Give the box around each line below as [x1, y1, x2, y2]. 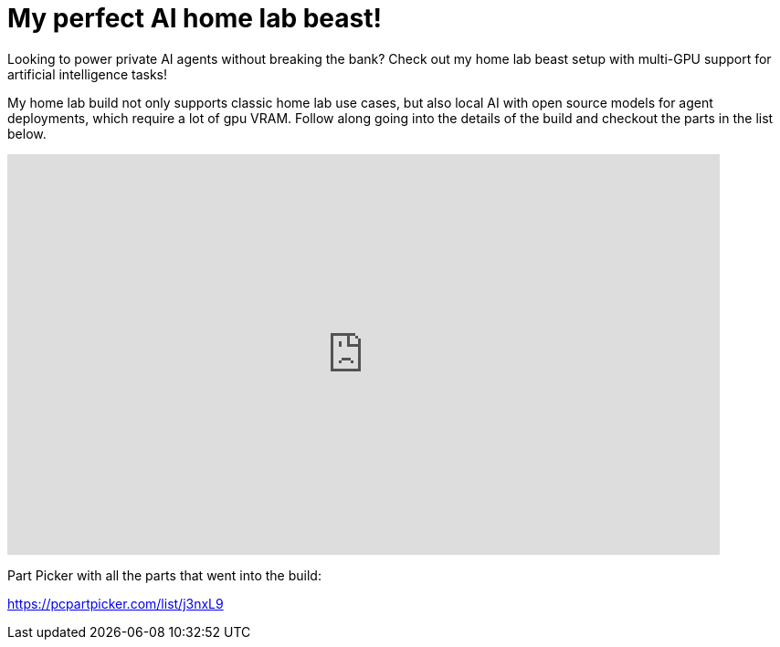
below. [7, 125, 47, 141]
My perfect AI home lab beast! [7, 3, 382, 34]
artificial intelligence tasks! [7, 66, 168, 82]
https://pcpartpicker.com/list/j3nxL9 [7, 595, 224, 611]
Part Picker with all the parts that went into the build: [7, 567, 321, 583]
